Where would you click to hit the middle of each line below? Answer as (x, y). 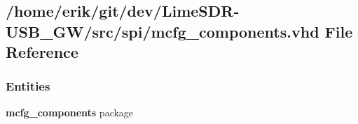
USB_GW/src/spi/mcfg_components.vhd (163, 31)
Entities (28, 86)
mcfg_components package (70, 112)
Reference (42, 52)
